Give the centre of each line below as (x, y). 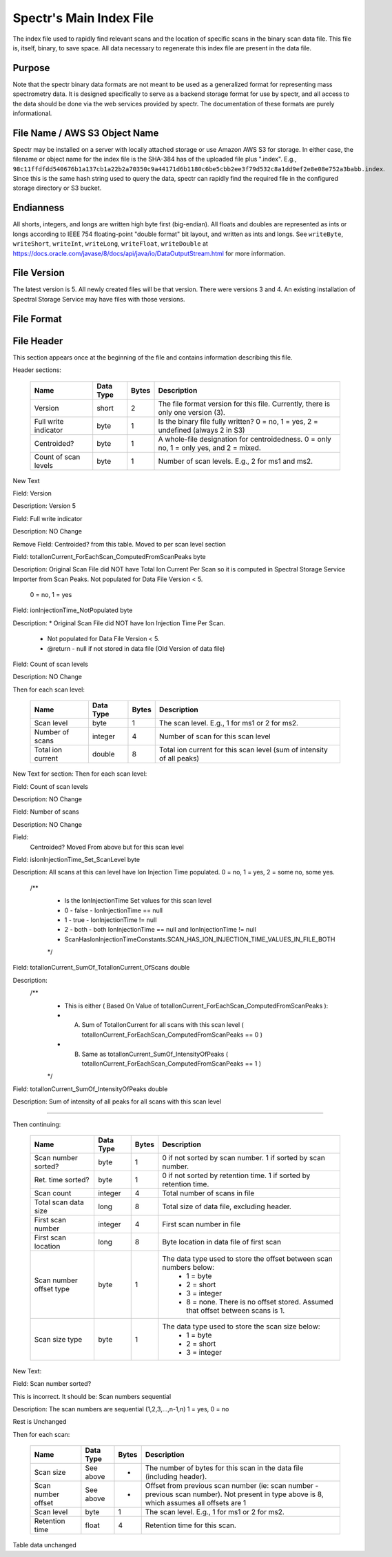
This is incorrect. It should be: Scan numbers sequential (92, 1396)
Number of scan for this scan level (215, 736)
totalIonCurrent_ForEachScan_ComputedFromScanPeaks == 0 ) (172, 1035)
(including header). (176, 1477)
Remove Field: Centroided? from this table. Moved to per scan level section (120, 544)
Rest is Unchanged (40, 1422)
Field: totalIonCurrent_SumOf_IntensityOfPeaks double (90, 1089)
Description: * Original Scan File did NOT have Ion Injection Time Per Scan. (119, 623)
